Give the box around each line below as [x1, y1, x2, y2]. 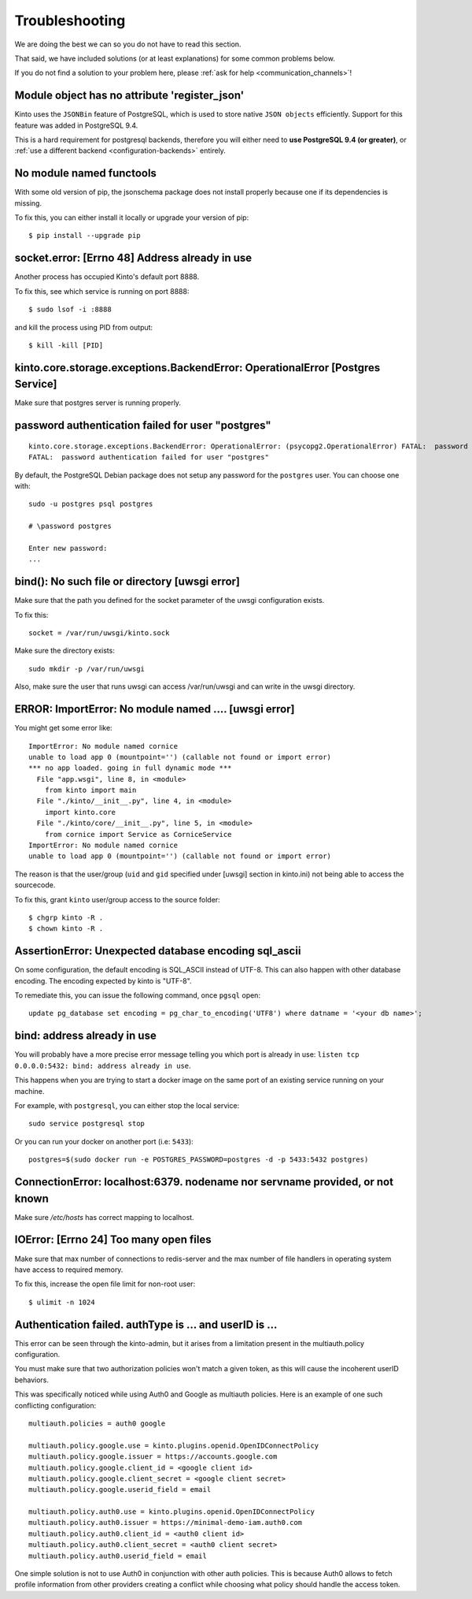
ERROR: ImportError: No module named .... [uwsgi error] [14, 702, 295, 716]
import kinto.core [44, 808, 116, 816]
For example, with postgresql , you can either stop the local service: [14, 1100, 240, 1110]
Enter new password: [28, 544, 108, 552]
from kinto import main [44, 786, 137, 795]
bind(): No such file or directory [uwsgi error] [14, 575, 240, 589]
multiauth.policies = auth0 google [28, 1419, 166, 1428]
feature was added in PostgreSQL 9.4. [14, 121, 138, 130]
